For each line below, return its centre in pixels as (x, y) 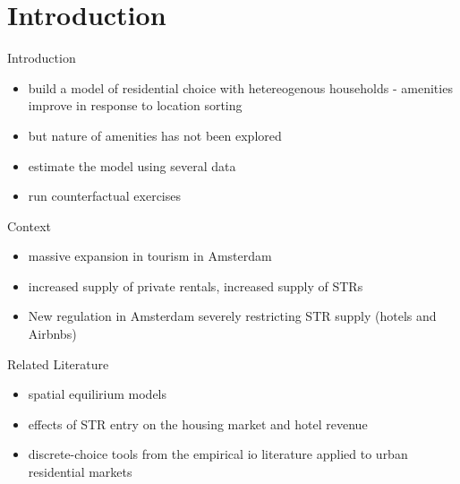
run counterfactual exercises (105, 196)
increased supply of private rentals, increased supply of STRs (196, 285)
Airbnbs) (52, 334)
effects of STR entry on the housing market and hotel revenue (198, 423)
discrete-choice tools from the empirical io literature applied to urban (218, 454)
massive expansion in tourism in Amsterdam (150, 256)
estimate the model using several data (132, 165)
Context (29, 225)
